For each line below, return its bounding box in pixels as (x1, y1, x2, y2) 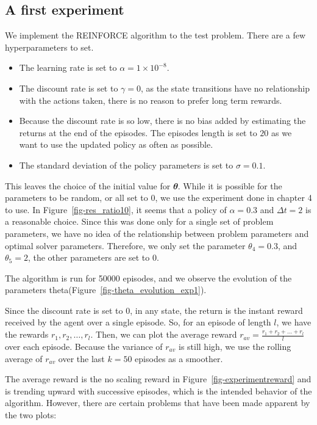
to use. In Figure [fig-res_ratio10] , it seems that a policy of (5, 203, 227, 216)
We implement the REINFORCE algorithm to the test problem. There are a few (5, 29, 306, 42)
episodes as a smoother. (135, 352, 223, 365)
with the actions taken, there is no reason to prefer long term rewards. (19, 93, 282, 106)
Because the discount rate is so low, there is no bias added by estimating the (19, 114, 306, 127)
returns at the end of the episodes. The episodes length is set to (19, 126, 257, 139)
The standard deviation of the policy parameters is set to (19, 158, 233, 171)
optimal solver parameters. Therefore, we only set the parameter (5, 239, 246, 252)
